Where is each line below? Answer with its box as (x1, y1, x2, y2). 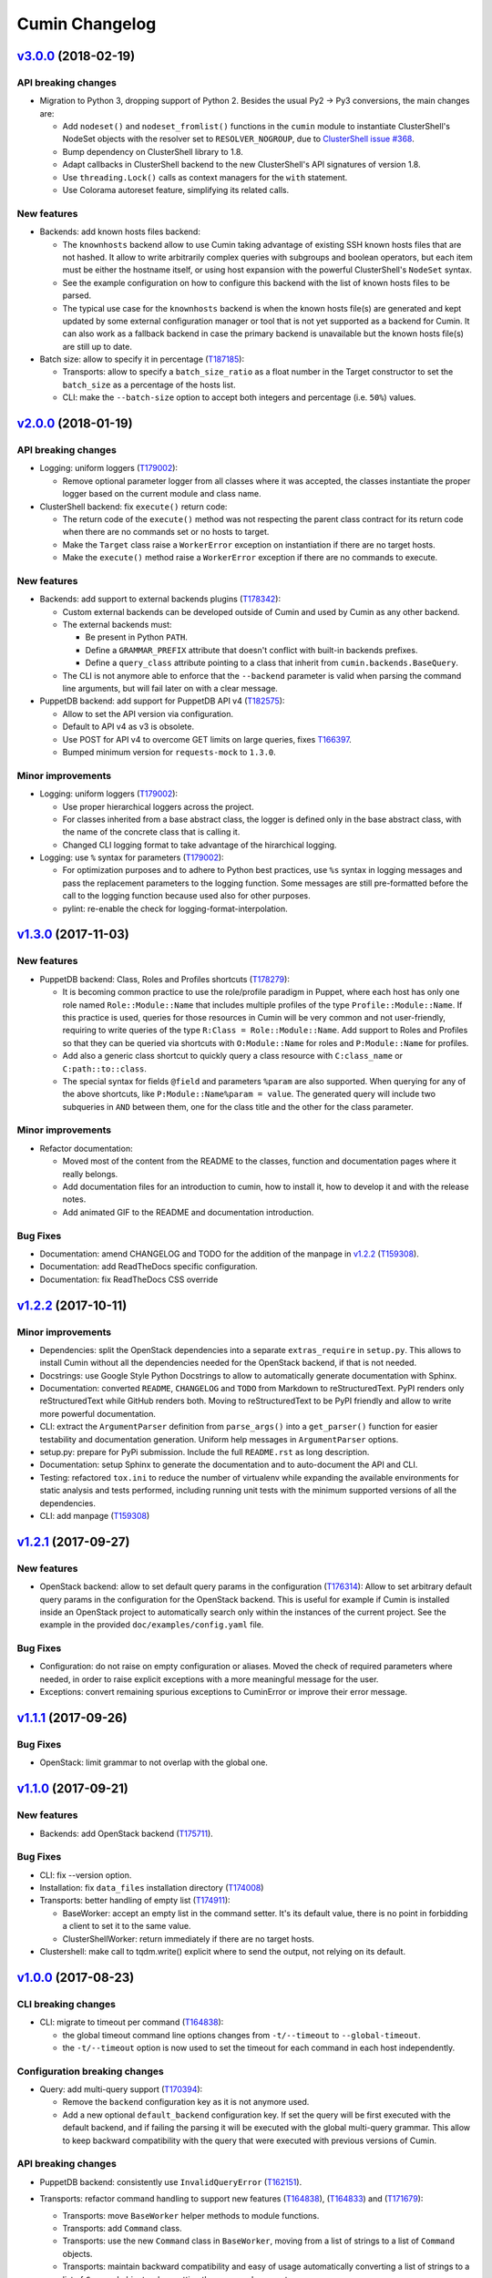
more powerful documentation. (39, 1408, 157, 1419)
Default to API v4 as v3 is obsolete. (62, 721, 195, 733)
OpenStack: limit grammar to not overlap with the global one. (39, 1757, 268, 1768)
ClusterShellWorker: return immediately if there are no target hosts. (62, 1933, 314, 1945)
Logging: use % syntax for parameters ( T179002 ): (39, 852, 224, 863)
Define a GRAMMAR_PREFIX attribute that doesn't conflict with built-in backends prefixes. (85, 644, 418, 655)
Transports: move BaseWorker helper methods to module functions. (62, 2210, 320, 2221)
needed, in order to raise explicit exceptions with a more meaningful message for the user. (39, 1673, 379, 1685)
